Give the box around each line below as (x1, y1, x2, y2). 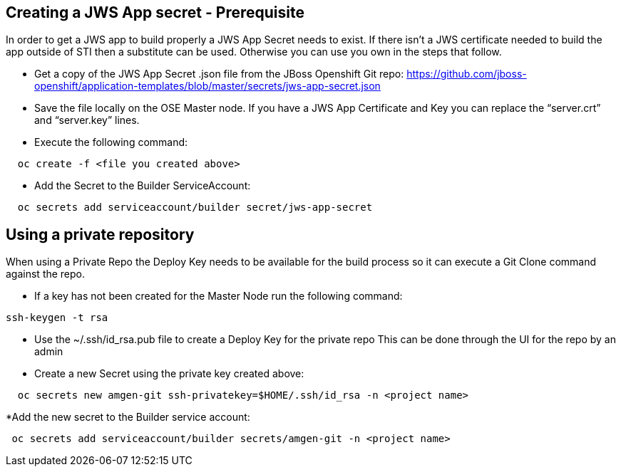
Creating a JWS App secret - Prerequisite (6, 4, 304, 21)
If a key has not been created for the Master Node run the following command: (34, 290, 403, 303)
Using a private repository (6, 225, 195, 243)
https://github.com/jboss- (406, 68, 527, 80)
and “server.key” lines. (34, 114, 140, 127)
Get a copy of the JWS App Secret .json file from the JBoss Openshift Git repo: (34, 68, 404, 80)
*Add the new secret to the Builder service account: (6, 411, 250, 424)
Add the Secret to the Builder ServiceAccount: (34, 179, 251, 192)
